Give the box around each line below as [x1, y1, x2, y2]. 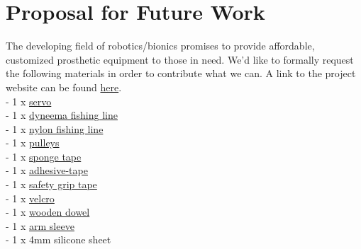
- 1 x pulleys [6, 135, 60, 150]
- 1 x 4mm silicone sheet [6, 232, 111, 247]
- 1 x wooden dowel [6, 204, 90, 219]
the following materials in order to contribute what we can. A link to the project [6, 66, 356, 81]
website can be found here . [6, 79, 122, 94]
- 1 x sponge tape [6, 149, 82, 163]
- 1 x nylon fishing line [6, 121, 104, 136]
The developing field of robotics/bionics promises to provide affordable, [6, 38, 315, 53]
